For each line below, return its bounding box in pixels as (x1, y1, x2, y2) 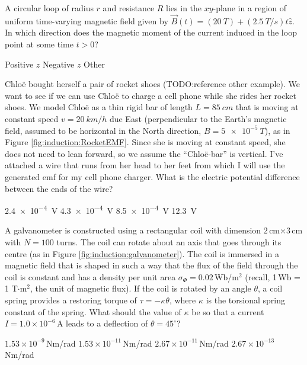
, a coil (257, 282, 283, 294)
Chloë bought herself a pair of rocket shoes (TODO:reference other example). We (5, 78, 300, 90)
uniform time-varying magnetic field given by (5, 14, 168, 27)
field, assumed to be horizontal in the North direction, (5, 124, 202, 136)
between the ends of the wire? (5, 182, 113, 194)
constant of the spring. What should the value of (5, 305, 181, 318)
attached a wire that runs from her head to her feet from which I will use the (5, 159, 285, 171)
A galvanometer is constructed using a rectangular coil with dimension (5, 224, 261, 236)
